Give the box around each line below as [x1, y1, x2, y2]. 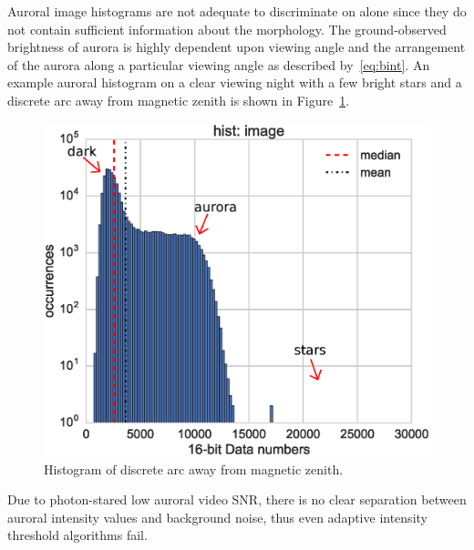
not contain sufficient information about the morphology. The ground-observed [7, 19, 447, 38]
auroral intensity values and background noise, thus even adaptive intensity [7, 507, 428, 526]
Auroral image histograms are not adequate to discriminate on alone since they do [7, 2, 467, 20]
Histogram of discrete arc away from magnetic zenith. [44, 459, 344, 478]
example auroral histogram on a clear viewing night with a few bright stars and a [7, 73, 462, 92]
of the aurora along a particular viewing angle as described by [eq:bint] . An [7, 55, 430, 74]
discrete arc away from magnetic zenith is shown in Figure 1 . [7, 90, 350, 109]
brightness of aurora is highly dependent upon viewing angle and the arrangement [7, 37, 466, 56]
